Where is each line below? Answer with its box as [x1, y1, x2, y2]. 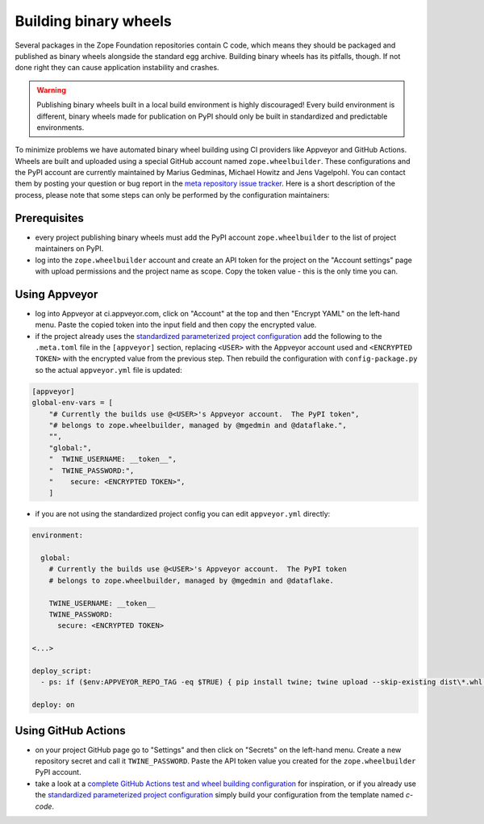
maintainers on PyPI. [35, 244, 104, 253]
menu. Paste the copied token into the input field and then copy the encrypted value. [35, 320, 317, 330]
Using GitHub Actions [15, 723, 126, 738]
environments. [36, 122, 85, 132]
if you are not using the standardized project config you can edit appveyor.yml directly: [35, 509, 331, 519]
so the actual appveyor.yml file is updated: [35, 365, 182, 374]
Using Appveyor [15, 287, 98, 301]
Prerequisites [15, 211, 84, 225]
